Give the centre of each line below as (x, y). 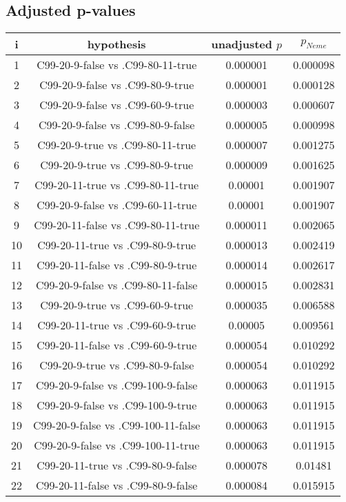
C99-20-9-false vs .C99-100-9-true (117, 405)
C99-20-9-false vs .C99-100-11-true (117, 445)
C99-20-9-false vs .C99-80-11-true (117, 65)
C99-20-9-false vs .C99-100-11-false (117, 425)
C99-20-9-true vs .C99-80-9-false (117, 365)
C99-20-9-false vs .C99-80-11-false (117, 285)
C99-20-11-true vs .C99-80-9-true (117, 245)
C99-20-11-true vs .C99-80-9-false (117, 465)
